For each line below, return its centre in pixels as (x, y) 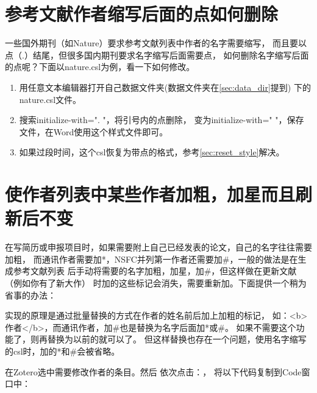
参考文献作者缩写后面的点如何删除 (142, 14)
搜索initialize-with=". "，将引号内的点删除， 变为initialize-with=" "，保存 (162, 120)
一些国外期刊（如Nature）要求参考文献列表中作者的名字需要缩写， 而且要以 (156, 43)
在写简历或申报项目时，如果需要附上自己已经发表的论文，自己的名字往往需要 (158, 247)
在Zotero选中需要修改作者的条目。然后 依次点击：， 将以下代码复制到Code (153, 371)
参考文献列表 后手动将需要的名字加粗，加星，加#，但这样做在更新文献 (155, 271)
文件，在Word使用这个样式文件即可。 (94, 131)
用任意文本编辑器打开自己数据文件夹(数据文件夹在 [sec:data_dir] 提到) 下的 (165, 87)
